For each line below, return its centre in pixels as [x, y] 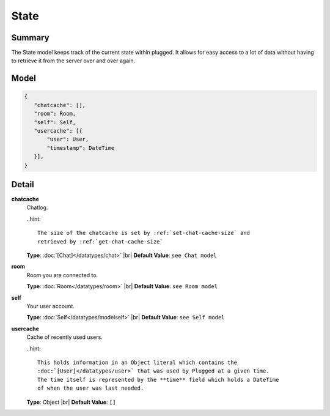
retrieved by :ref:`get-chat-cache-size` [100, 241]
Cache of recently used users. [65, 337]
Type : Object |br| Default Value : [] [71, 402]
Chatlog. [37, 207]
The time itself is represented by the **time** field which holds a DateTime [158, 380]
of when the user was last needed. [91, 388]
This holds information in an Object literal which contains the [137, 362]
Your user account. [50, 306]
